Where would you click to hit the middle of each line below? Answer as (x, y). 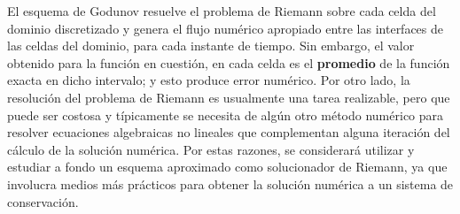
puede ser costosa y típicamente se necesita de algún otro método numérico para (226, 115)
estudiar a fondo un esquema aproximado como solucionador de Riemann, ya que (227, 167)
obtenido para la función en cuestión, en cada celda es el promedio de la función (229, 62)
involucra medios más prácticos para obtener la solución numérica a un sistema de (230, 183)
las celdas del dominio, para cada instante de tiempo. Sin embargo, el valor (211, 46)
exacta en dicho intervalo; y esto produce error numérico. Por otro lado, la (209, 80)
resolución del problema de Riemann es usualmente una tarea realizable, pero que (229, 97)
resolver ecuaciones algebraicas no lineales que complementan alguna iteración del (229, 132)
